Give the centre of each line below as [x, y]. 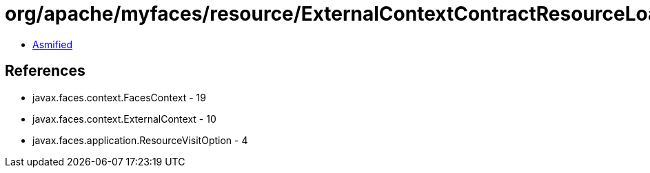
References [45, 71]
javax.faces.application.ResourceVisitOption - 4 [140, 140]
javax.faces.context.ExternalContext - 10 [124, 119]
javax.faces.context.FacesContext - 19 [119, 97]
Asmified [53, 44]
